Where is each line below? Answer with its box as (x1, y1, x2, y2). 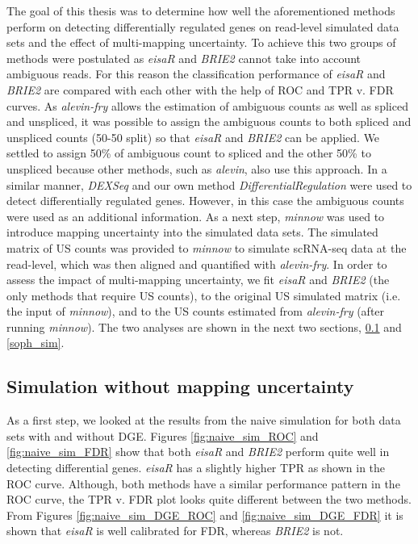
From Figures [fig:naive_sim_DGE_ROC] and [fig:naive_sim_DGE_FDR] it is (6, 506, 403, 523)
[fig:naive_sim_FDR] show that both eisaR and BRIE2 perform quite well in (6, 443, 390, 460)
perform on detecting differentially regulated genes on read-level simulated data (6, 18, 399, 35)
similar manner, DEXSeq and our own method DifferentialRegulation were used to (6, 176, 412, 193)
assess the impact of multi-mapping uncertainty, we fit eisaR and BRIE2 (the (6, 271, 390, 288)
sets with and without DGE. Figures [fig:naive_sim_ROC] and (6, 427, 319, 444)
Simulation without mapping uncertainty (6, 374, 354, 399)
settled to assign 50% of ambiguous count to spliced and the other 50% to (6, 144, 371, 161)
